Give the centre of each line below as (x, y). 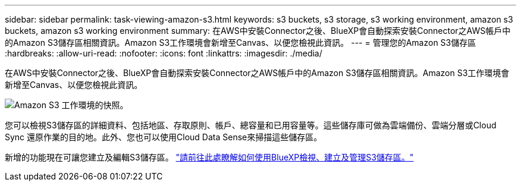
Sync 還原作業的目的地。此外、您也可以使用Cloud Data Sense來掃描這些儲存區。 (164, 137)
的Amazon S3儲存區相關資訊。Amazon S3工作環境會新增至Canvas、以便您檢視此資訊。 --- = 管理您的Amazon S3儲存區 (241, 42)
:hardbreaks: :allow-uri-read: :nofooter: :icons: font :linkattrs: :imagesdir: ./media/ (164, 53)
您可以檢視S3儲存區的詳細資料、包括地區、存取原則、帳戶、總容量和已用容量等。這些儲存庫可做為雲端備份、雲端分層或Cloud (251, 125)
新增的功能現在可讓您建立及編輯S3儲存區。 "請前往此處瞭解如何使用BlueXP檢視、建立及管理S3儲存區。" (209, 157)
